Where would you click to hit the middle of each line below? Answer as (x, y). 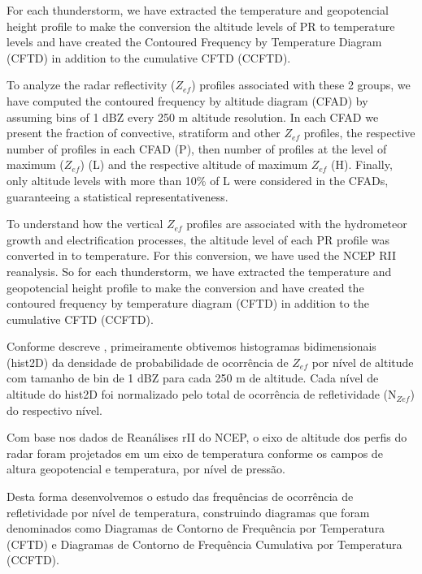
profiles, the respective (359, 133)
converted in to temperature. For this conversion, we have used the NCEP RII (202, 255)
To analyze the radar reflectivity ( (91, 85)
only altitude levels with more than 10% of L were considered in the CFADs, (198, 180)
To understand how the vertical (85, 224)
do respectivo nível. (54, 410)
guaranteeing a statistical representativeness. (117, 196)
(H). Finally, (362, 164)
